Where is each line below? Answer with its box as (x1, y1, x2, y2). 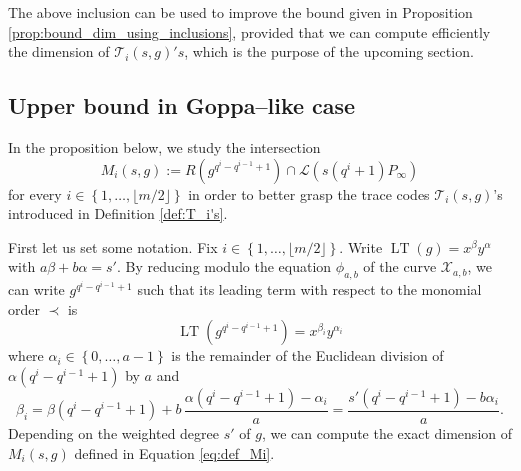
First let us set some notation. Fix (8, 236, 218, 257)
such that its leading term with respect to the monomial (137, 279, 482, 300)
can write (8, 279, 65, 300)
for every (8, 183, 62, 204)
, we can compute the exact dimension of (261, 422, 513, 443)
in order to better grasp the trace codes (188, 183, 430, 204)
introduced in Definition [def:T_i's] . (8, 203, 228, 224)
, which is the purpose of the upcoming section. (184, 41, 474, 62)
